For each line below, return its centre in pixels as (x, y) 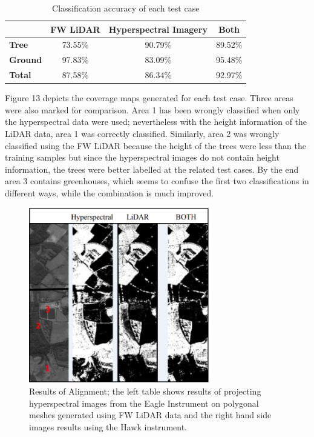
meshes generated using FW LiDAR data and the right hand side (150, 415)
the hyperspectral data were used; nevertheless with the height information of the (156, 122)
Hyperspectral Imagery (158, 29)
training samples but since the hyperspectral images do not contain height (142, 157)
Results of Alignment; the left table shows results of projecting (145, 391)
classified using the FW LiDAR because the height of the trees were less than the (155, 145)
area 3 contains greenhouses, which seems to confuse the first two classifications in (157, 181)
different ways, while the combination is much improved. (110, 192)
